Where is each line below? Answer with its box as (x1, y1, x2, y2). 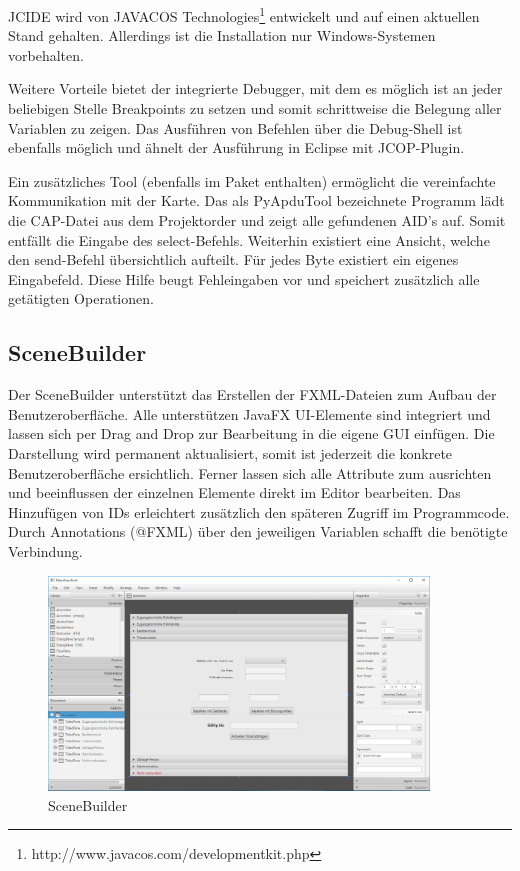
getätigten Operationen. (8, 288, 154, 309)
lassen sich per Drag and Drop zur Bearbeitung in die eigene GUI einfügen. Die (8, 423, 495, 444)
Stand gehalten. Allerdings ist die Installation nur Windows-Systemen (8, 25, 436, 46)
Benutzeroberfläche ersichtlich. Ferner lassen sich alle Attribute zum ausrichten (8, 462, 492, 483)
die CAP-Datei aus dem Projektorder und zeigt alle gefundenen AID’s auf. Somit (8, 210, 506, 230)
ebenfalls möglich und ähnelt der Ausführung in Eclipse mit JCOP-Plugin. (8, 137, 465, 158)
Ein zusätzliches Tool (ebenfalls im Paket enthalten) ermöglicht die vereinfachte (8, 170, 496, 191)
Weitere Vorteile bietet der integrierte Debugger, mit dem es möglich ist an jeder (8, 78, 503, 99)
